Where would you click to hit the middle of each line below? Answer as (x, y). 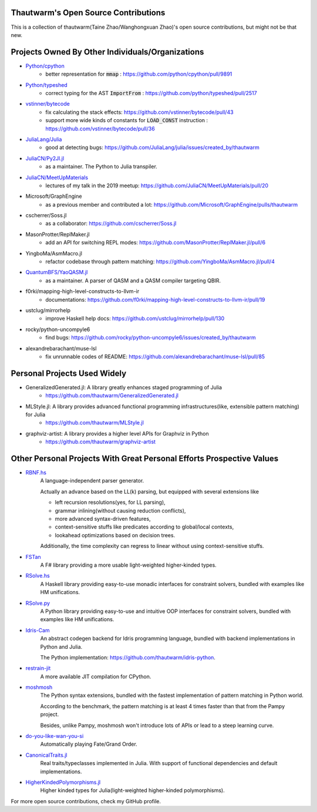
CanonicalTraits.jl (46, 755)
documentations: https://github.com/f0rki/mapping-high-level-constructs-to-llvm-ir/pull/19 (155, 299)
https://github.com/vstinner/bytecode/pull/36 (100, 129)
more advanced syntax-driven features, (103, 519)
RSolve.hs (38, 576)
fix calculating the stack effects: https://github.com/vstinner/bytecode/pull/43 (140, 112)
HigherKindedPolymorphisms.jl (63, 782)
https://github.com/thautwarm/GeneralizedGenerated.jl (112, 396)
